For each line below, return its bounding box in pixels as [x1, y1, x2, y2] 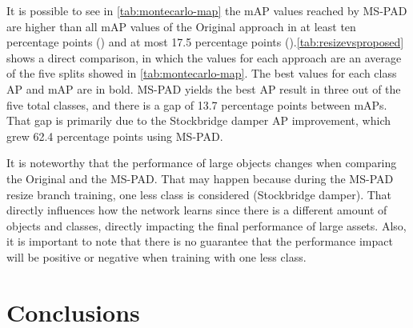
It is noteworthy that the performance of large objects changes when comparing [6, 154, 397, 171]
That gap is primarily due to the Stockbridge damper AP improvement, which [6, 112, 391, 129]
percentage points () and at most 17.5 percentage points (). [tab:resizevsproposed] [6, 34, 404, 50]
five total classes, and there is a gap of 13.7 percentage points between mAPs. [6, 96, 387, 113]
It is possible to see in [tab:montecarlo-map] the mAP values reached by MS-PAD [6, 2, 407, 18]
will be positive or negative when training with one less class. [6, 248, 307, 265]
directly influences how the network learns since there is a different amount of [6, 202, 387, 218]
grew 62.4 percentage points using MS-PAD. [6, 127, 223, 144]
